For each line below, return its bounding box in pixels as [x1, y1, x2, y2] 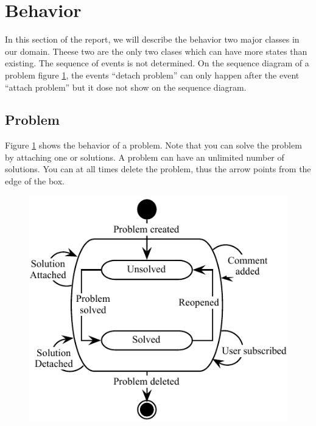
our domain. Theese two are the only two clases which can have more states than [5, 44, 307, 57]
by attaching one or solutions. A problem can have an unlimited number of [5, 150, 284, 163]
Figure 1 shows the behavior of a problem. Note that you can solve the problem [5, 139, 302, 152]
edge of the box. [5, 175, 65, 187]
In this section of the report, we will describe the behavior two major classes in [5, 33, 300, 46]
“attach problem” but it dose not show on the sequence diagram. [5, 80, 247, 93]
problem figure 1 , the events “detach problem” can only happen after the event [5, 68, 300, 81]
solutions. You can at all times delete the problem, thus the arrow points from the [5, 162, 311, 175]
